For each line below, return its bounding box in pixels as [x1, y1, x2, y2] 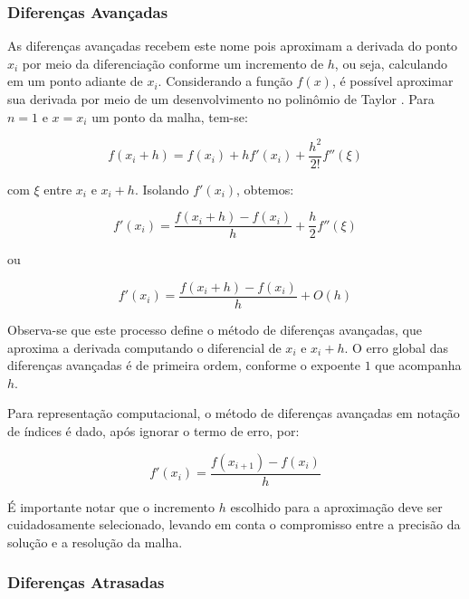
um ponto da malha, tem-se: [91, 107, 248, 126]
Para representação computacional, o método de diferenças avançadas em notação [7, 404, 460, 423]
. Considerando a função [158, 71, 292, 90]
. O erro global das [344, 338, 448, 357]
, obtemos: [236, 179, 294, 198]
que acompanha [375, 356, 462, 375]
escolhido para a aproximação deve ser [230, 497, 443, 516]
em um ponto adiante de [7, 71, 143, 90]
